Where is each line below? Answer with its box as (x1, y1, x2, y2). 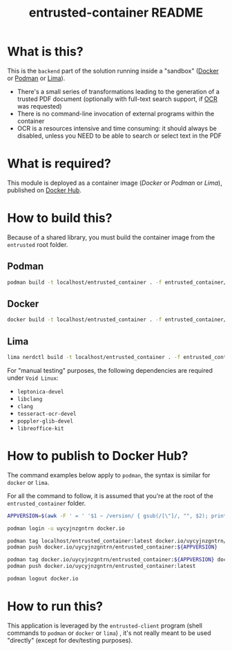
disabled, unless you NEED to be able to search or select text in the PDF (17, 131, 222, 140)
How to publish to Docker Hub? (7, 448, 188, 464)
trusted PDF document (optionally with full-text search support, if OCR (17, 95, 217, 103)
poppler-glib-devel (17, 417, 74, 425)
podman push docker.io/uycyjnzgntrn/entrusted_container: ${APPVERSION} (7, 544, 217, 551)
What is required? (7, 156, 112, 172)
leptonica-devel (17, 388, 64, 395)
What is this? (7, 44, 84, 59)
